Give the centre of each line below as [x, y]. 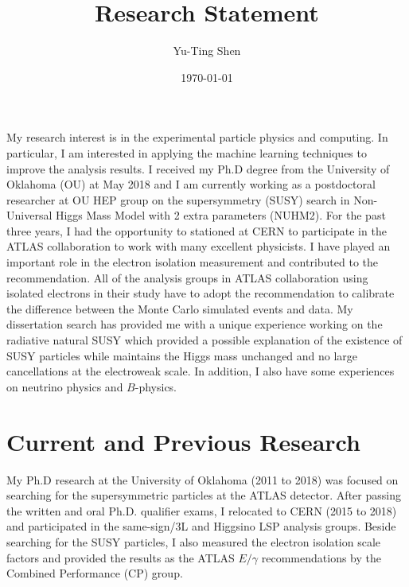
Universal [29, 215]
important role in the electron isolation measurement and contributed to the [193, 262]
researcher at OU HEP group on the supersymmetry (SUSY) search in [178, 199]
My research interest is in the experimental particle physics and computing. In [197, 137]
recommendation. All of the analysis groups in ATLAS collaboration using [187, 277]
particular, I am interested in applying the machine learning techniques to [187, 152]
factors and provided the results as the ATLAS [121, 557]
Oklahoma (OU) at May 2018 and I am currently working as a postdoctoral [191, 184]
